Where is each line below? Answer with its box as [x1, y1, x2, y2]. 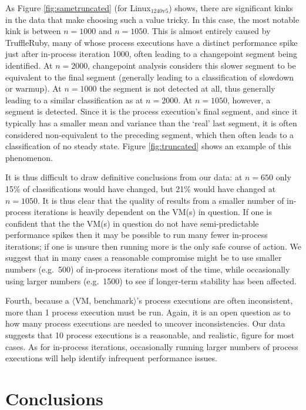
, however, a [227, 93, 271, 106]
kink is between [5, 25, 61, 37]
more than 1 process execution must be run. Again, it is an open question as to [5, 305, 291, 318]
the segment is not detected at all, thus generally [99, 82, 275, 95]
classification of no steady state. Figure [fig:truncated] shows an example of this [5, 140, 291, 152]
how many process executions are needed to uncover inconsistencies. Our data [5, 317, 285, 330]
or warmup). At [5, 82, 62, 95]
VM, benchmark [75, 294, 134, 307]
